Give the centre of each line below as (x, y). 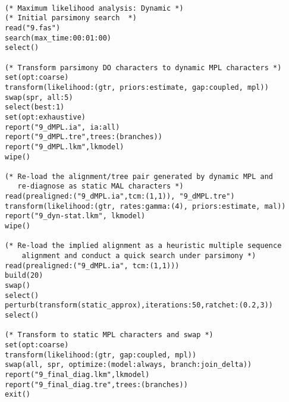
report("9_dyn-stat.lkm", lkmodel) (75, 216)
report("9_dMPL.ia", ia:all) (62, 127)
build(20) (24, 276)
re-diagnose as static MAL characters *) (100, 186)
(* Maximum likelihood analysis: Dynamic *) (94, 8)
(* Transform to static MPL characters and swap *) (109, 335)
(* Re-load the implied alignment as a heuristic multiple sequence (143, 246)
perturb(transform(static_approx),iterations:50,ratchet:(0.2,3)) (139, 305)
